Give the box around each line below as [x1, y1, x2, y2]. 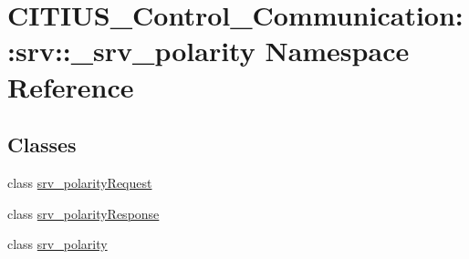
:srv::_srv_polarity [7, 32, 255, 69]
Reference [7, 67, 134, 105]
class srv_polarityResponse [7, 203, 160, 223]
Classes [7, 130, 77, 159]
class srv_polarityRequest [7, 172, 152, 192]
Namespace [265, 32, 410, 69]
